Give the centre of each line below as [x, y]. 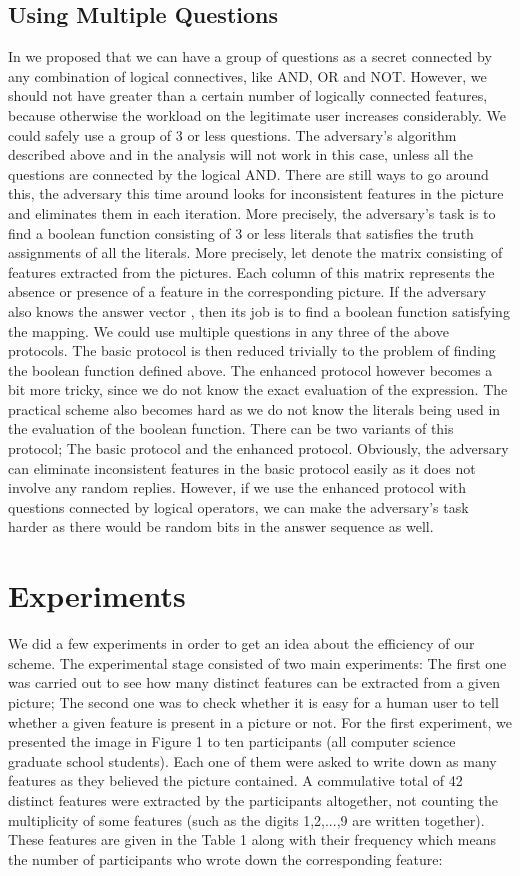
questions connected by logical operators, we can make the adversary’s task [238, 506]
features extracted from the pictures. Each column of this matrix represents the [251, 271]
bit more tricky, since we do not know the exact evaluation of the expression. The [258, 389]
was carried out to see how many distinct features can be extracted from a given [254, 682]
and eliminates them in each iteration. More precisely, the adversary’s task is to [252, 212]
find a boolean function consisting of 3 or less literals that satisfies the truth [241, 232]
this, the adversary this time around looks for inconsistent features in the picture [256, 193]
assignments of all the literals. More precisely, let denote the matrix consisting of [255, 252]
